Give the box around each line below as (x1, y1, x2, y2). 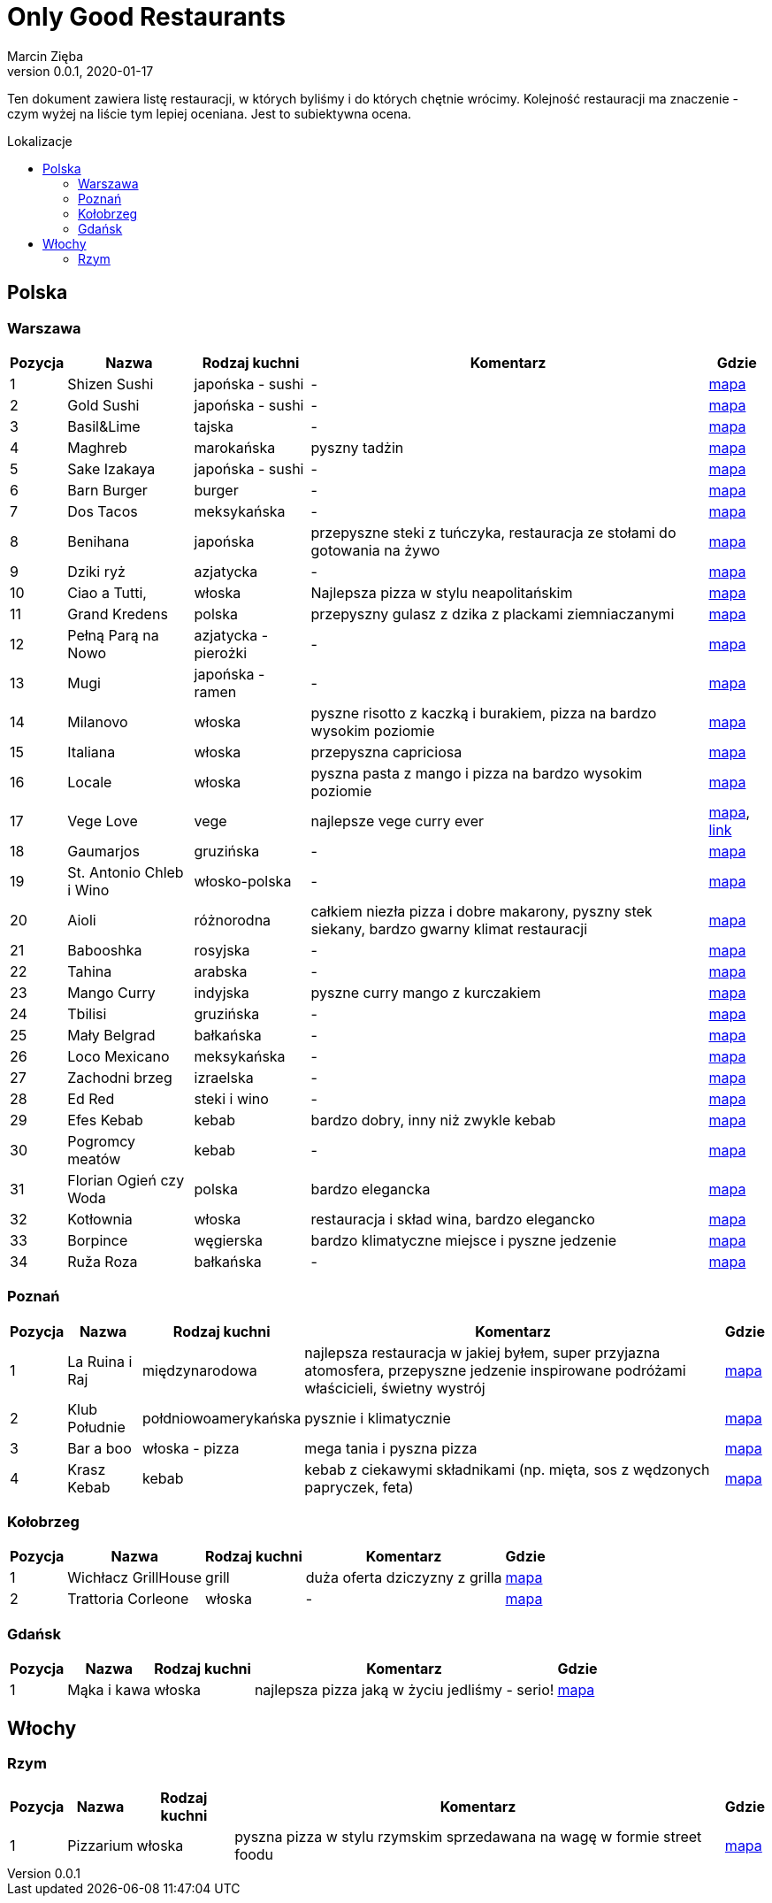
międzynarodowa (142, 1361, 257, 1379)
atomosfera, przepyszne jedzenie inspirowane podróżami (304, 1361, 686, 1379)
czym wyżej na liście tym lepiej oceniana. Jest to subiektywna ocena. (7, 105, 412, 121)
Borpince (67, 1231, 128, 1249)
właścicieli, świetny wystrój (304, 1378, 485, 1397)
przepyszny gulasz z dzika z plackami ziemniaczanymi (310, 604, 675, 623)
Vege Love (67, 811, 138, 830)
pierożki (194, 643, 248, 662)
